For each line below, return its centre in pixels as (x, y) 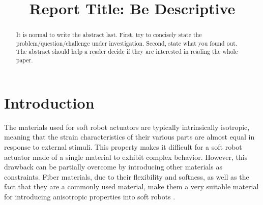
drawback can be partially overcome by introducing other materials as (113, 167)
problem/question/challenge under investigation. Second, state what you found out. (127, 43)
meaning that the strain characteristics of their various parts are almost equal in (129, 137)
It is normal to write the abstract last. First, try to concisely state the (109, 35)
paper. (24, 60)
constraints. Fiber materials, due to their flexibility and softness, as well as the (127, 176)
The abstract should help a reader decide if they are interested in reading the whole (127, 52)
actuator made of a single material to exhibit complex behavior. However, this (126, 157)
